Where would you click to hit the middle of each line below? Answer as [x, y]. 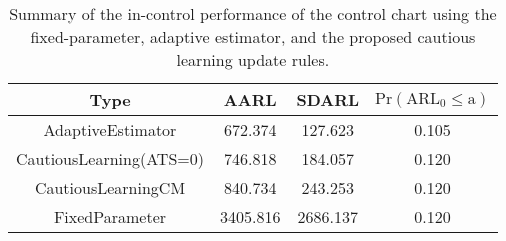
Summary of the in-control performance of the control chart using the [253, 13]
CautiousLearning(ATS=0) [110, 158]
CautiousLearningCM [110, 187]
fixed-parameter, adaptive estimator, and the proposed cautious [253, 36]
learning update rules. [253, 59]
